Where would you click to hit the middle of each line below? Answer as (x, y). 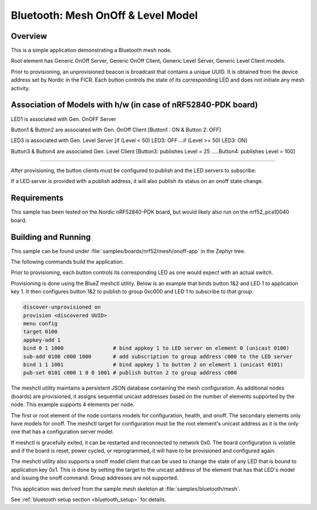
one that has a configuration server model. (62, 432)
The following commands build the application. (68, 262)
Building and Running (51, 237)
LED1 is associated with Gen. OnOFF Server (64, 119)
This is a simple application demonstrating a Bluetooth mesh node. (91, 50)
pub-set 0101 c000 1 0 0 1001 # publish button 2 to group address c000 (130, 373)
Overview (29, 36)
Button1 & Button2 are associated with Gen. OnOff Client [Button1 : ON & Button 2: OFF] (116, 130)
